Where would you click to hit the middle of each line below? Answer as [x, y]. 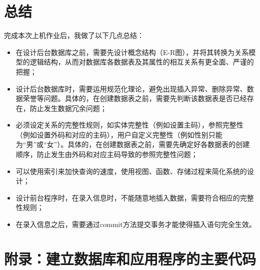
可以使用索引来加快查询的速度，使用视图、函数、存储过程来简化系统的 [131, 171]
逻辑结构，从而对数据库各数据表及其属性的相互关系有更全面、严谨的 [142, 62]
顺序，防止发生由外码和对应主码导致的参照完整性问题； [107, 154]
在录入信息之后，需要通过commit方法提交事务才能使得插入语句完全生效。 [136, 224]
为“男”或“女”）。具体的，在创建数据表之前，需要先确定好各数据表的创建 [133, 144]
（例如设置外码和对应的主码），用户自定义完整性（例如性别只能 [119, 134]
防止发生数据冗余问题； [68, 108]
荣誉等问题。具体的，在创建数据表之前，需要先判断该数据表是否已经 [135, 98]
